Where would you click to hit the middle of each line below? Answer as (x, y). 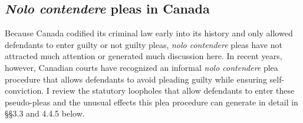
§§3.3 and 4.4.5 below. (45, 113)
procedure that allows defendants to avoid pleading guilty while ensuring (136, 79)
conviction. (24, 90)
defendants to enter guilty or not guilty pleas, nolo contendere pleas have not (144, 44)
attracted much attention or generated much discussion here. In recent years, (144, 56)
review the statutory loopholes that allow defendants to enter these (173, 90)
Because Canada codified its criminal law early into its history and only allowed (149, 33)
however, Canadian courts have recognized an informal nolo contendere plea (141, 67)
